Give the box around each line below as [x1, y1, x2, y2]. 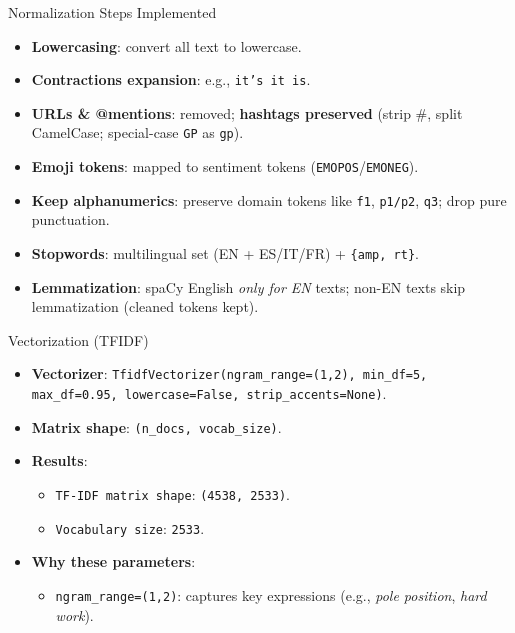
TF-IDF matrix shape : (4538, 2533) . [55, 484, 290, 504]
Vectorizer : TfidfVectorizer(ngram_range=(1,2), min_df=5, [31, 363, 428, 384]
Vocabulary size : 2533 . [55, 517, 205, 538]
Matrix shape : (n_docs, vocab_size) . [31, 416, 282, 437]
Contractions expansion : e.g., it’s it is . [31, 69, 311, 90]
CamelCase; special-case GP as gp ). [31, 122, 244, 143]
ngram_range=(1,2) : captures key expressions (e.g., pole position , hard [55, 584, 487, 605]
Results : [31, 450, 88, 471]
